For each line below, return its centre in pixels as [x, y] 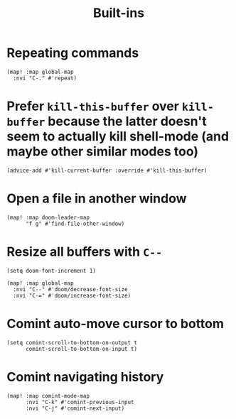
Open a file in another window [97, 198]
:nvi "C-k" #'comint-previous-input [80, 402]
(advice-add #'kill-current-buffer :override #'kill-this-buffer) [107, 170]
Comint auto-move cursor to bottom [116, 323]
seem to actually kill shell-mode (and [118, 137]
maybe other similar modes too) [103, 152]
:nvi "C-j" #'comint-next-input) [75, 408]
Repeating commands [73, 53]
